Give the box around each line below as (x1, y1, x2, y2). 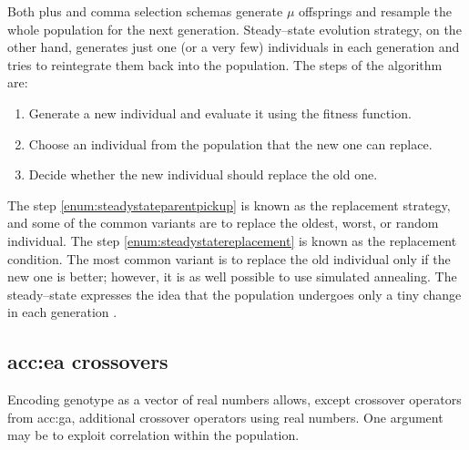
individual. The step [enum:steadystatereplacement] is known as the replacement (7, 230, 457, 250)
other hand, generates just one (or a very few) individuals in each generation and (7, 37, 460, 56)
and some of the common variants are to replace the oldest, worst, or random (7, 213, 439, 232)
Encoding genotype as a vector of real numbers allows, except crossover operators (7, 390, 462, 409)
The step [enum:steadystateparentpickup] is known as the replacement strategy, (7, 195, 451, 214)
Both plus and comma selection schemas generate (7, 2, 283, 20)
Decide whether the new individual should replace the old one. (28, 165, 378, 184)
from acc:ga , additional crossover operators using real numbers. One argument (7, 407, 444, 426)
